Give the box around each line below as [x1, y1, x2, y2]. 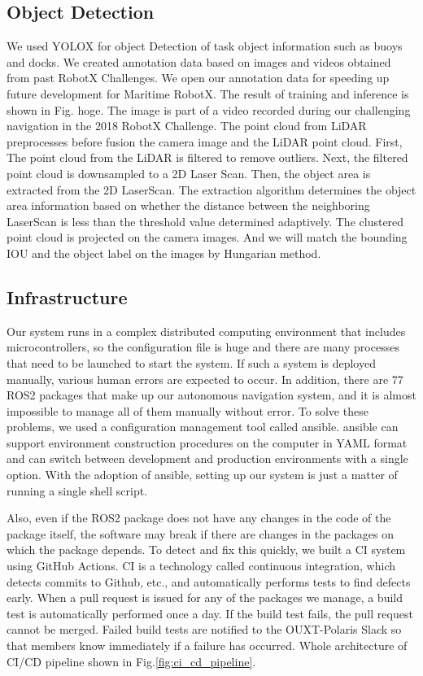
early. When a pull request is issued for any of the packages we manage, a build [7, 589, 403, 606]
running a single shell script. [7, 482, 147, 499]
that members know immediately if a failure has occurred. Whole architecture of [7, 637, 408, 653]
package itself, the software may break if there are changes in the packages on [7, 525, 395, 542]
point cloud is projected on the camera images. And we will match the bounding [7, 229, 408, 246]
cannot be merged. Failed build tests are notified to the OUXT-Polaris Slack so [7, 621, 402, 638]
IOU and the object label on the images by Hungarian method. [7, 244, 321, 261]
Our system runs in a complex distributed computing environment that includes [7, 322, 406, 339]
